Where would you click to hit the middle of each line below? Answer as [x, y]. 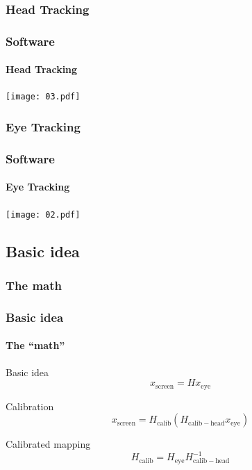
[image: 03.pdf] [43, 97]
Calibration [30, 406]
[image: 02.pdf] [43, 214]
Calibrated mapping [48, 444]
